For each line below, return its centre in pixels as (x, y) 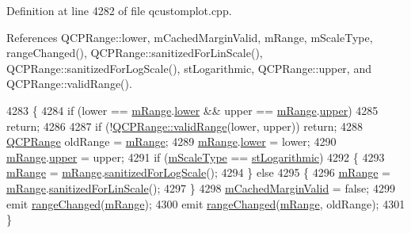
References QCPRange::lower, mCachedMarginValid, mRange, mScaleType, (190, 37)
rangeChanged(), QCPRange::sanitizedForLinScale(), (135, 53)
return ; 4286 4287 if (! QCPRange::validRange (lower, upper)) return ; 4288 (185, 126)
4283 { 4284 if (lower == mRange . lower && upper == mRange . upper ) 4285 (192, 110)
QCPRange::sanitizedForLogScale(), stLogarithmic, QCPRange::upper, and (189, 68)
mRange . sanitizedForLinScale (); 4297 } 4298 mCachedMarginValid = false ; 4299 (201, 187)
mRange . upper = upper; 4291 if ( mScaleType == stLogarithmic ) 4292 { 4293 (196, 157)
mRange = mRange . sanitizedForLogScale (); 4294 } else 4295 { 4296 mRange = (198, 172)
